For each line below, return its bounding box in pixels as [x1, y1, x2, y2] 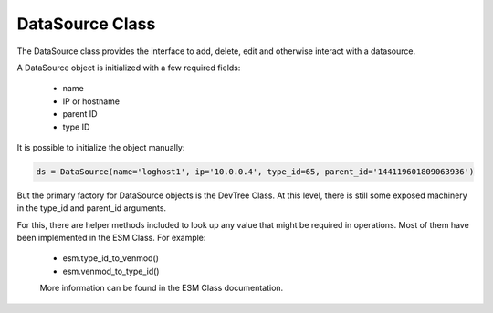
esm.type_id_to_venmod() [62, 253, 160, 264]
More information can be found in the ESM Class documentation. [39, 283, 284, 294]
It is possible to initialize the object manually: [16, 141, 185, 152]
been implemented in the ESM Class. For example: [16, 233, 206, 244]
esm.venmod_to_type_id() [62, 266, 160, 276]
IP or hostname [62, 96, 121, 107]
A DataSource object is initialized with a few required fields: [16, 62, 241, 73]
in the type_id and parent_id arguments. [16, 203, 167, 214]
